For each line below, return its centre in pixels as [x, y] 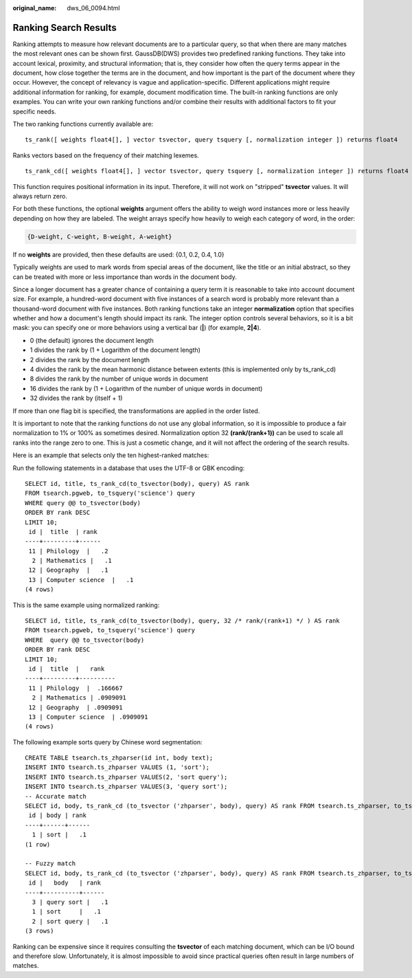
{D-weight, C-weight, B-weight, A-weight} [100, 236]
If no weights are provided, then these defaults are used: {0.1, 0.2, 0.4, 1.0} [118, 254]
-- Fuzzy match [50, 864]
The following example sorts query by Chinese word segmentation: [107, 742]
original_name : [35, 8]
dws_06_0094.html [93, 8]
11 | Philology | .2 [68, 551]
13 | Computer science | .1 [81, 580]
